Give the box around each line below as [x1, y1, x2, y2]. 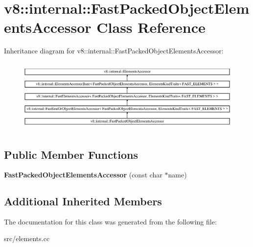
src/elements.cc [4, 233, 50, 243]
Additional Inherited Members [4, 194, 162, 209]
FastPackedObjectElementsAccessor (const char [4, 170, 162, 180]
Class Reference [96, 17, 206, 37]
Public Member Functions [4, 147, 138, 162]
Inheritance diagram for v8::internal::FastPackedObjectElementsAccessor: [4, 46, 224, 56]
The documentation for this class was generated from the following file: [4, 217, 217, 227]
